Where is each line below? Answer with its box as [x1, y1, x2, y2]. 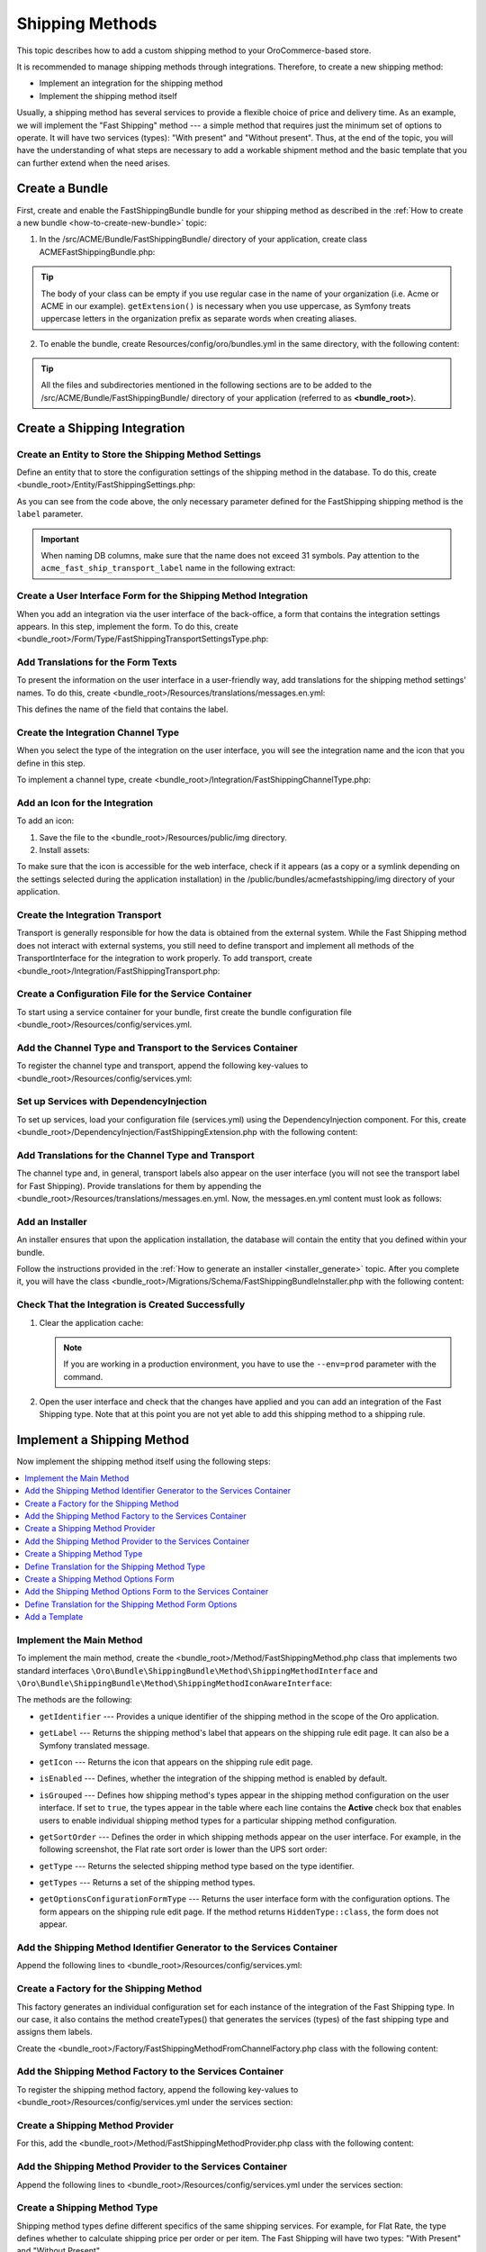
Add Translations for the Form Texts [16, 656, 177, 668]
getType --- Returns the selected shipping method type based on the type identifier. [39, 1860, 355, 1871]
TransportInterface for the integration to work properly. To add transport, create [16, 953, 312, 964]
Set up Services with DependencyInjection [16, 1095, 207, 1108]
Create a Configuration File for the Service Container [16, 987, 252, 1000]
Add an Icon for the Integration [16, 796, 154, 809]
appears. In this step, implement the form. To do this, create [16, 621, 238, 631]
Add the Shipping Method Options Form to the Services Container [24, 1586, 269, 1597]
